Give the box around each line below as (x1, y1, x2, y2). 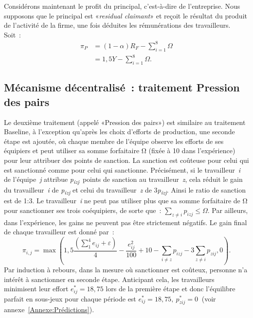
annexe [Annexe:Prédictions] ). (4, 304, 94, 315)
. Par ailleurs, (207, 205, 248, 215)
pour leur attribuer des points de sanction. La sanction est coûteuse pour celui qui (4, 155, 249, 165)
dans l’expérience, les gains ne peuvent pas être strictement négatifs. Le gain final (4, 217, 247, 227)
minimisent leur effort (4, 283, 69, 294)
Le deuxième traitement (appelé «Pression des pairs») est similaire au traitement (4, 117, 246, 127)
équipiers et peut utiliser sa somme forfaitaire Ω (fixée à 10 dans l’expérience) (4, 145, 235, 156)
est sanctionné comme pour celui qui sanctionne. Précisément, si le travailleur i (4, 164, 241, 175)
